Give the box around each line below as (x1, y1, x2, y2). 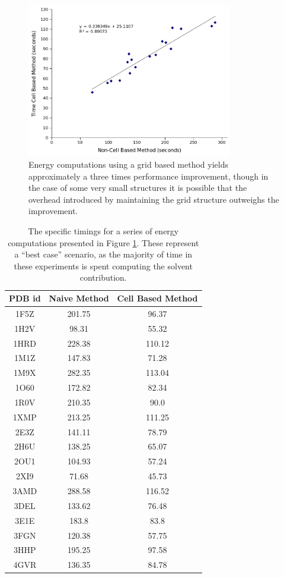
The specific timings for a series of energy (28, 225, 179, 237)
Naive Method (49, 292, 109, 304)
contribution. (79, 271, 127, 284)
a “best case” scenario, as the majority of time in (14, 248, 193, 260)
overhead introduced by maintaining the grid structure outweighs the (28, 193, 279, 205)
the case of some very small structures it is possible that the (28, 181, 247, 194)
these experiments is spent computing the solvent (14, 259, 193, 272)
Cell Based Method (117, 292, 198, 304)
